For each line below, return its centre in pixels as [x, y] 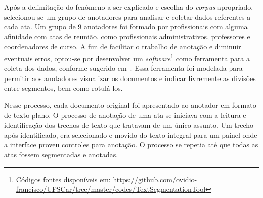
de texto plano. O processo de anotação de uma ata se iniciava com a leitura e [125, 115]
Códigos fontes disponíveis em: [63, 179]
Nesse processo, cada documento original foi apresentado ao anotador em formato [130, 105]
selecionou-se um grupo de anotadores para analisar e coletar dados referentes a [127, 16]
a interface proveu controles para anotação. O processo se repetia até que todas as [131, 145]
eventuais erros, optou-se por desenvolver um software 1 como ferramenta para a [127, 57]
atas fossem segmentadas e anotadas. [61, 154]
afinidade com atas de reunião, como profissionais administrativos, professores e [127, 36]
